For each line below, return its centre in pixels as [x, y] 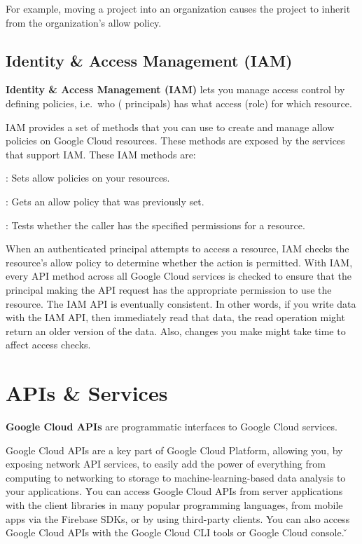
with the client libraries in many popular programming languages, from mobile [174, 504]
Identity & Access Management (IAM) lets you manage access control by [175, 89]
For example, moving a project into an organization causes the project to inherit [178, 8]
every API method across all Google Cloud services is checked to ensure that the [179, 276]
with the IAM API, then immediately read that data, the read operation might [175, 317]
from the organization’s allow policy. [84, 22]
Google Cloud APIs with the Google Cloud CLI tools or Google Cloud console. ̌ [177, 532]
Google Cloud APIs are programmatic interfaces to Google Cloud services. [172, 427]
